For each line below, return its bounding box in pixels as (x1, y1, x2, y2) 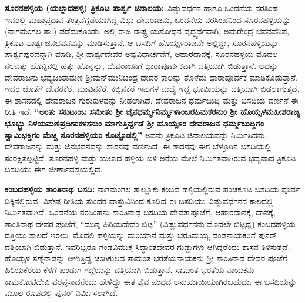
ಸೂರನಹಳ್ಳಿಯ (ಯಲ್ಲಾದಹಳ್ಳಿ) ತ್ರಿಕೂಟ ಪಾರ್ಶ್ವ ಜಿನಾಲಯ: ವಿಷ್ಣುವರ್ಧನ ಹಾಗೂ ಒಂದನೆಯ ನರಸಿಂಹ (5, 2, 278, 14)
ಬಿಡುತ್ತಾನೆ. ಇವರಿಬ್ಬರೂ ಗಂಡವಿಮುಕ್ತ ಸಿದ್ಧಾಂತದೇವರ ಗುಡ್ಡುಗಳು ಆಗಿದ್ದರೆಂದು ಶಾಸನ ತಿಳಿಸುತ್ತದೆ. (33, 240, 290, 252)
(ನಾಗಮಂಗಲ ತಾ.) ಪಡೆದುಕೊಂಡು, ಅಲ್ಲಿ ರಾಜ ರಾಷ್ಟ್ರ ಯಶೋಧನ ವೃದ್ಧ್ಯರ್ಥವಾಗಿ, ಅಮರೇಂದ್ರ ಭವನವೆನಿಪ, (5, 25, 290, 37)
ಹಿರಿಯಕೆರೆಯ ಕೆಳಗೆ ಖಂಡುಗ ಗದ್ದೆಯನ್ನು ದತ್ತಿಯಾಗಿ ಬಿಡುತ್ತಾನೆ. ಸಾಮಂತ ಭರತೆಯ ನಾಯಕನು (5, 264, 254, 276)
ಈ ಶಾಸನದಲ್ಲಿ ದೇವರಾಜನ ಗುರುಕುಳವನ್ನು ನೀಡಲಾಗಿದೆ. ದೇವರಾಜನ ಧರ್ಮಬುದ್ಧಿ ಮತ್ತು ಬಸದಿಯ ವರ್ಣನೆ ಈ (5, 94, 299, 106)
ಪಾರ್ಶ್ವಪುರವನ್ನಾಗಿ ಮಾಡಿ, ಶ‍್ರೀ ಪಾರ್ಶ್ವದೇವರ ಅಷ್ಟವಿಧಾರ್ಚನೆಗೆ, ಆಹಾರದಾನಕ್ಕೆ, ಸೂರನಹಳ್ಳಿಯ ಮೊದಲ (5, 48, 278, 60)
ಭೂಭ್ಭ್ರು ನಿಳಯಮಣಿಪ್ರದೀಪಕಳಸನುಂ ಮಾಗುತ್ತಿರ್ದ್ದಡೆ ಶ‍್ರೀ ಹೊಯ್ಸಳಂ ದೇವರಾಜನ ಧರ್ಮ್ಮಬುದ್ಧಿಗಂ (5, 116, 264, 129)
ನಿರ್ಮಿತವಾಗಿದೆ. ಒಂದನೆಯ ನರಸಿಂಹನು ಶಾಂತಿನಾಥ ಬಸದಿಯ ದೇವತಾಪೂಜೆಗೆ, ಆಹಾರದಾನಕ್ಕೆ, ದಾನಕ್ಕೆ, (5, 206, 276, 218)
